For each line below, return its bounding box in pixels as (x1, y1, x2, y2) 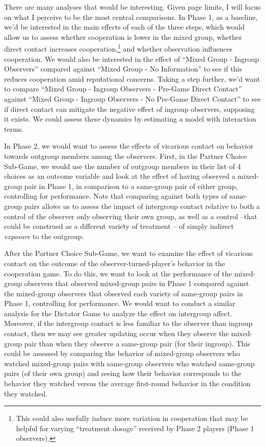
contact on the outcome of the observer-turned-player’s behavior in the (4, 257, 225, 268)
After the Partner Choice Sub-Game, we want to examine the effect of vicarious (4, 248, 253, 258)
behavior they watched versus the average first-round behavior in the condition (4, 378, 251, 389)
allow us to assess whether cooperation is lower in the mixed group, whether (4, 31, 242, 42)
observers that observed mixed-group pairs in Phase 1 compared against (24, 278, 249, 289)
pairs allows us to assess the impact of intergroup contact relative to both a (24, 200, 260, 211)
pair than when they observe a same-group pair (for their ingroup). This (24, 338, 250, 348)
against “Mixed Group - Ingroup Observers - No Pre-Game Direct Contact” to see (4, 93, 261, 104)
